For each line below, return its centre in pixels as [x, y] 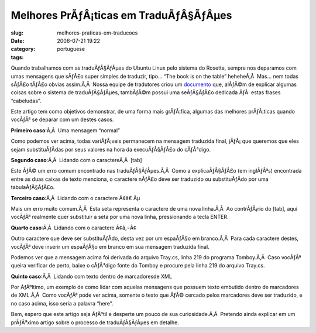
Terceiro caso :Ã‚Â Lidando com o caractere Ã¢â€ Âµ [75, 198]
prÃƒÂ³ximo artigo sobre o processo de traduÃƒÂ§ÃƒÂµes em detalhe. [95, 322]
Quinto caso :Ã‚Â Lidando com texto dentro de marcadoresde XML [92, 276]
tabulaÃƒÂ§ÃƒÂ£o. [33, 187]
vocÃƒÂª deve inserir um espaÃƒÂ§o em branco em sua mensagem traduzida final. [110, 246]
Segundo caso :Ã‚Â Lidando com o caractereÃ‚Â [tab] [77, 160]
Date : [18, 40]
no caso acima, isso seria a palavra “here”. [62, 303]
